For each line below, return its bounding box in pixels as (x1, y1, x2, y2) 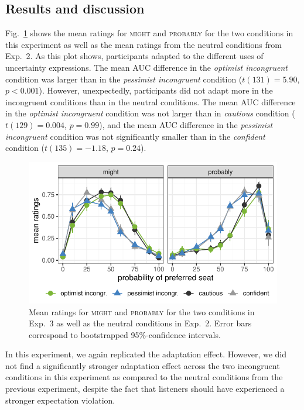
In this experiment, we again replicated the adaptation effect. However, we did (5, 348, 287, 360)
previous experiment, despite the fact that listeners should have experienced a (5, 383, 285, 395)
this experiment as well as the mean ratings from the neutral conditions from (5, 38, 282, 50)
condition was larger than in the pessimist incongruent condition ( (5, 73, 242, 85)
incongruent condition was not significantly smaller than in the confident (5, 130, 265, 142)
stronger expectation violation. (5, 394, 115, 406)
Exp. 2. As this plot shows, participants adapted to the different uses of (5, 50, 264, 62)
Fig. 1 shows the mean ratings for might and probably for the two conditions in (5, 27, 293, 39)
